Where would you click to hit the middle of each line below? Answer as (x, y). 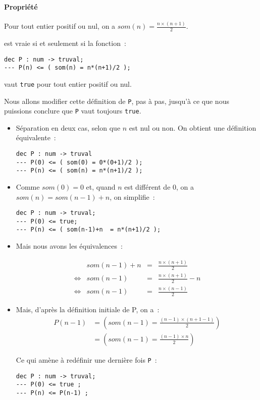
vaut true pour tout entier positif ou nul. (68, 83)
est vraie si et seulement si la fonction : (65, 43)
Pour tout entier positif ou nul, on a (60, 26)
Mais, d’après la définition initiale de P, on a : (88, 309)
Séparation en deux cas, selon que (68, 127)
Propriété (21, 6)
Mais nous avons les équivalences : (69, 246)
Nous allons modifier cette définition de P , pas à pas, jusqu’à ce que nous (117, 101)
